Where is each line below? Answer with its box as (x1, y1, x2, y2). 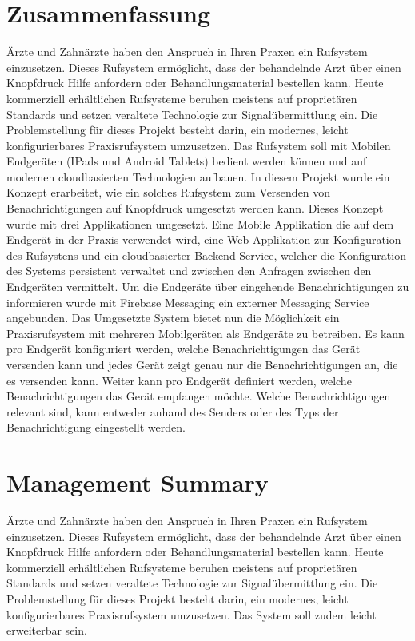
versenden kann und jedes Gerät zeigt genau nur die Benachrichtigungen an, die (6, 356, 398, 372)
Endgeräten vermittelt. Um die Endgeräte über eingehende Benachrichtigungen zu (6, 278, 409, 295)
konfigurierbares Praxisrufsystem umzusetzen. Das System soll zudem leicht (6, 606, 377, 623)
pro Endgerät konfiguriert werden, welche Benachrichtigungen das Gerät (6, 340, 361, 357)
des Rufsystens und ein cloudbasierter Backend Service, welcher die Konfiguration (6, 246, 406, 263)
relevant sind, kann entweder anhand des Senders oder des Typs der (6, 403, 339, 420)
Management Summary (6, 466, 269, 499)
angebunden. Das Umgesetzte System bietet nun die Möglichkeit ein (6, 309, 340, 326)
